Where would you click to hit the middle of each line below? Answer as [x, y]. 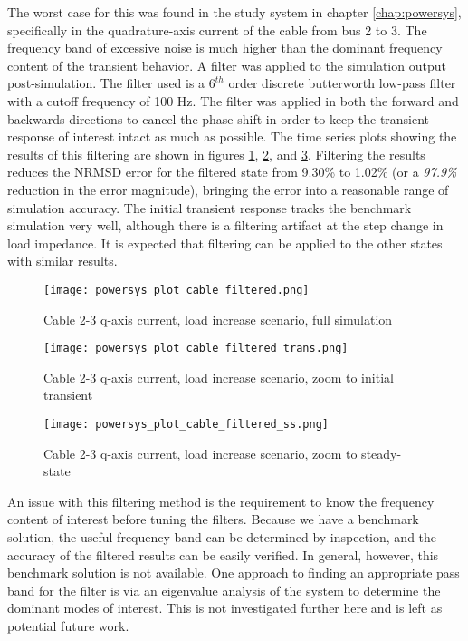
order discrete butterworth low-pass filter [342, 83]
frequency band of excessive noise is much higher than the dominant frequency [225, 48]
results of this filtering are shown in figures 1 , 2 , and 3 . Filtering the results [216, 154]
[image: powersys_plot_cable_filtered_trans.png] [196, 349]
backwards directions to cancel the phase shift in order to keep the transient [219, 118]
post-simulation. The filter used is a [106, 83]
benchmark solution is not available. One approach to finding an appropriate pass [234, 573]
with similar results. [62, 261]
